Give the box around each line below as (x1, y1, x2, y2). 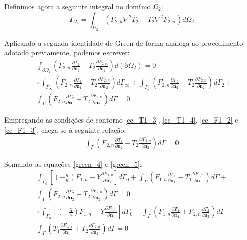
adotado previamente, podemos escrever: (4, 47, 130, 58)
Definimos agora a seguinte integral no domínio (4, 1, 151, 11)
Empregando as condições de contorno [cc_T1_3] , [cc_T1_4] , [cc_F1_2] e (4, 114, 238, 125)
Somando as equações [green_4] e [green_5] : (4, 158, 142, 169)
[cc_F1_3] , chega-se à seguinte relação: (4, 125, 126, 135)
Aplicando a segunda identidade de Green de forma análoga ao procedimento (4, 37, 243, 48)
